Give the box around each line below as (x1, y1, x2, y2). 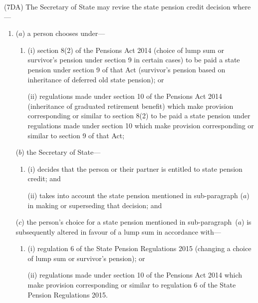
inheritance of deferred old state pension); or (27, 74, 164, 84)
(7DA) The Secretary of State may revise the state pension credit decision (4, 1, 231, 11)
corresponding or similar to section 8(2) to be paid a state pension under (27, 110, 251, 121)
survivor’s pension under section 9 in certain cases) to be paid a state (27, 54, 240, 65)
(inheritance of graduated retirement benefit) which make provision (27, 100, 234, 111)
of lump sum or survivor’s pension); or (27, 253, 145, 263)
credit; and (27, 173, 61, 184)
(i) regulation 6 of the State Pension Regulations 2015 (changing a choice (27, 243, 252, 254)
